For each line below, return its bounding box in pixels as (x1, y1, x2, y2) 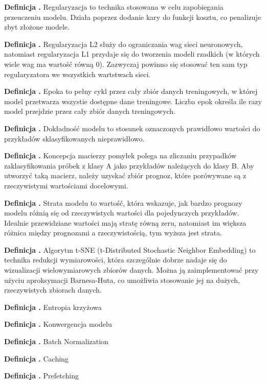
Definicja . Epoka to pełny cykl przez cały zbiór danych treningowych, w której (4, 86, 258, 97)
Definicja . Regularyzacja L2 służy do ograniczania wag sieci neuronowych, (4, 38, 243, 49)
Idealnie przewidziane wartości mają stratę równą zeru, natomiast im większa (4, 217, 247, 228)
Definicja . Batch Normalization (4, 336, 108, 347)
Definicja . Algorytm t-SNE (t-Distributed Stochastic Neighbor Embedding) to (4, 244, 256, 255)
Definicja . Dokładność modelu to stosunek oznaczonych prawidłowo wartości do (4, 123, 260, 133)
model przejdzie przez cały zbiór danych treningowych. (4, 106, 176, 116)
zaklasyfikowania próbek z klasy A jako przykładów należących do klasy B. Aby (4, 160, 254, 171)
